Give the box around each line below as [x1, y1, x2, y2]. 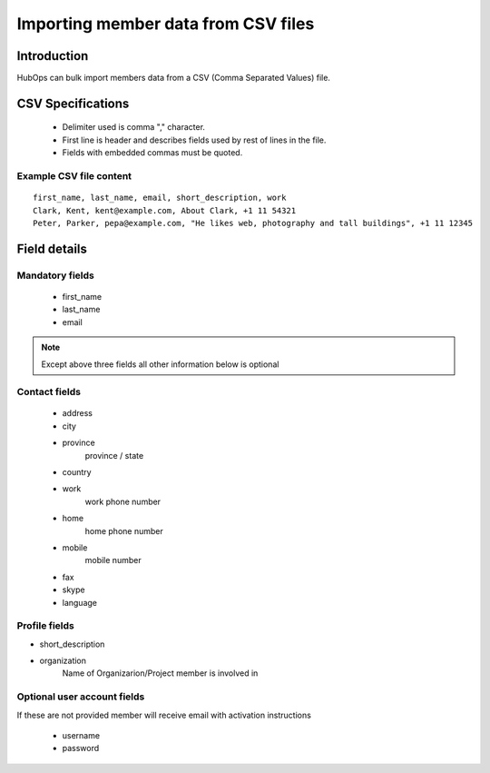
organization [39, 655, 86, 667]
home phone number [84, 525, 163, 536]
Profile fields [16, 619, 74, 632]
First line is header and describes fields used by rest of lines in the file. [62, 134, 327, 145]
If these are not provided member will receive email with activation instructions [16, 709, 312, 720]
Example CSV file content [16, 170, 132, 183]
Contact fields [16, 386, 82, 399]
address [62, 408, 93, 419]
